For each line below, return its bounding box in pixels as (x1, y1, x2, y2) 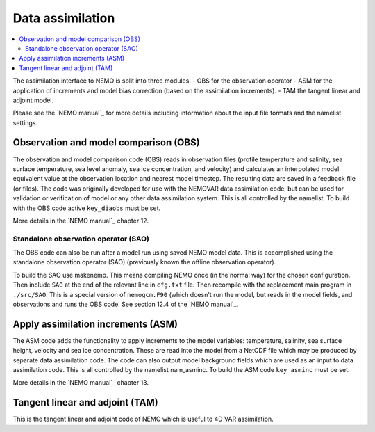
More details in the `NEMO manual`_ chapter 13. (12, 378, 149, 387)
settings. (12, 118, 38, 127)
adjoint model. (12, 96, 54, 104)
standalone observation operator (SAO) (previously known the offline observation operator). (12, 258, 276, 266)
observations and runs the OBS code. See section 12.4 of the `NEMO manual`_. (12, 300, 239, 309)
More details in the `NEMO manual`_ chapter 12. (12, 216, 149, 225)
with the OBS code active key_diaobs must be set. (12, 204, 161, 212)
